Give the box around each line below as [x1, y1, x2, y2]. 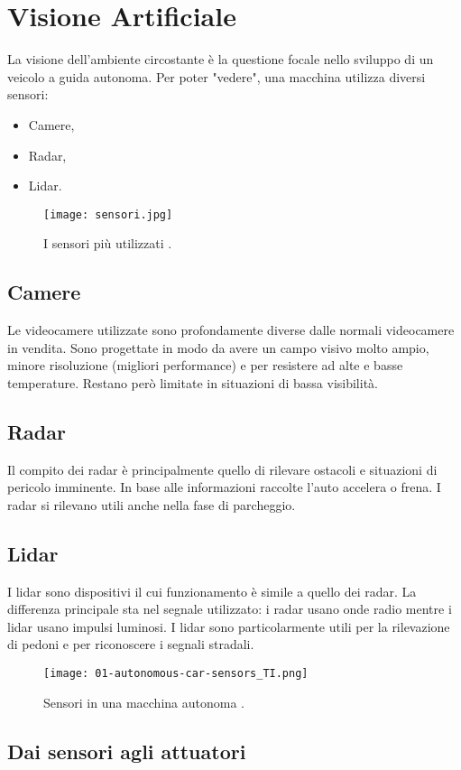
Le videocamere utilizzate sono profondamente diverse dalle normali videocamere [7, 320, 455, 339]
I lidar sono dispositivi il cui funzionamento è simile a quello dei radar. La [7, 581, 417, 600]
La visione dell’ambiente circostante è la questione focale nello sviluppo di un [7, 50, 434, 69]
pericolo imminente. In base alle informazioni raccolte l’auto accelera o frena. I [7, 478, 441, 496]
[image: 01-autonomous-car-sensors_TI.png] [43, 667, 309, 681]
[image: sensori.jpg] [43, 208, 173, 221]
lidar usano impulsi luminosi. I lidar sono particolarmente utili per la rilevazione [7, 617, 450, 635]
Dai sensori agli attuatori [7, 737, 246, 765]
